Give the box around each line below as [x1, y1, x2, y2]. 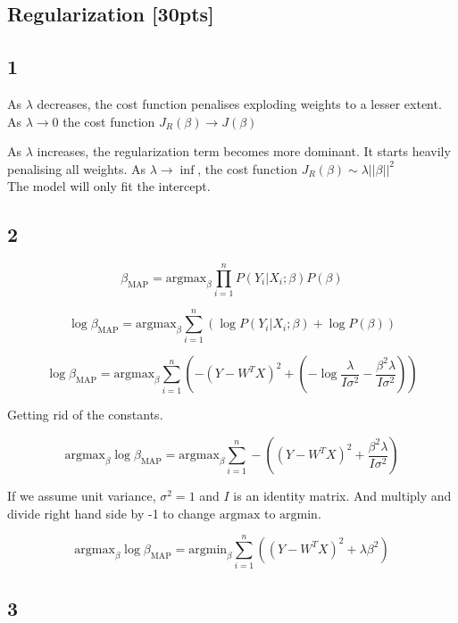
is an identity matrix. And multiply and [233, 486, 452, 504]
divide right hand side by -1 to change [7, 503, 216, 522]
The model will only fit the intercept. [7, 177, 211, 195]
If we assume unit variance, [7, 486, 156, 504]
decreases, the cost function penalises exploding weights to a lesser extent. [37, 94, 442, 112]
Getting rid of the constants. [7, 405, 163, 424]
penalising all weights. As [7, 159, 146, 178]
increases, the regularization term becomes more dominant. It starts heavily [37, 142, 451, 161]
